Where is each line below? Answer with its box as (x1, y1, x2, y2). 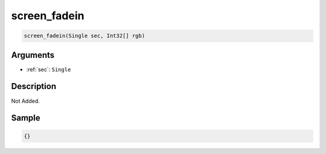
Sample (11, 113, 40, 123)
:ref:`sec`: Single (26, 66, 71, 73)
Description (11, 81, 57, 91)
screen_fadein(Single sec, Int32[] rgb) (24, 32, 145, 39)
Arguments (11, 50, 55, 60)
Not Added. (11, 97, 40, 105)
